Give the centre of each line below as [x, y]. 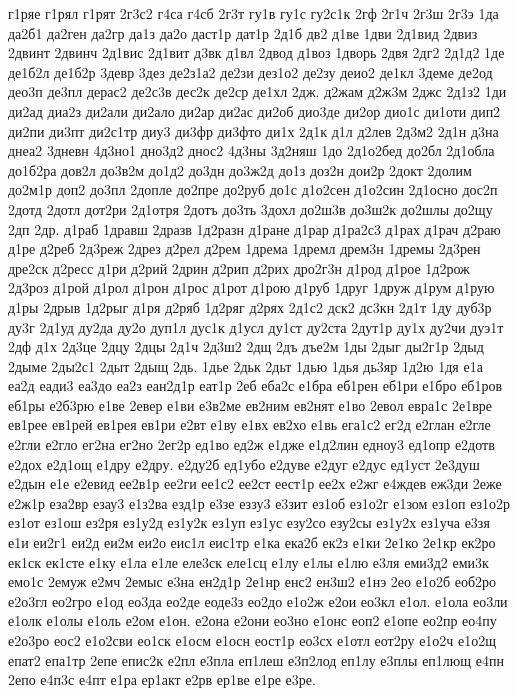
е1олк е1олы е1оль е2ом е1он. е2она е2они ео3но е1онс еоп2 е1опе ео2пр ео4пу [252, 620]
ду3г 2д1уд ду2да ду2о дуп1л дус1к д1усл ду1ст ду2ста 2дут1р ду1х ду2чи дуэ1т [256, 326]
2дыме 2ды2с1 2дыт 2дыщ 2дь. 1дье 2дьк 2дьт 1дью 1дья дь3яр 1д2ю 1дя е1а [245, 365]
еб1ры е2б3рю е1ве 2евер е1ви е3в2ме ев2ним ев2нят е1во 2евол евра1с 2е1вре [250, 404]
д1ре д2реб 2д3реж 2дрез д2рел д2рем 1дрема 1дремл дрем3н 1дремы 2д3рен [244, 248]
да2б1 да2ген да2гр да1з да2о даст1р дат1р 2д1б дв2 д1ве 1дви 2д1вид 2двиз [243, 32]
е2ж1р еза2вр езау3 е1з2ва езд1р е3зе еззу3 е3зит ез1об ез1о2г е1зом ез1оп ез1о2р [259, 502]
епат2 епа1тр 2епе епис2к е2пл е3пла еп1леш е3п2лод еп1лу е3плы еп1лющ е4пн [256, 659]
